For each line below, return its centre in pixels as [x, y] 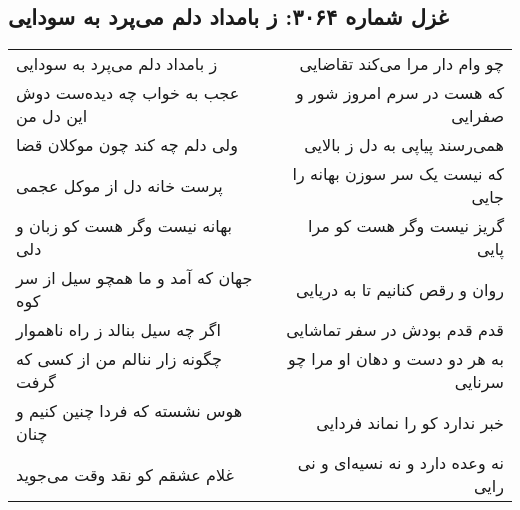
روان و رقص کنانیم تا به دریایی [400, 289]
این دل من [52, 116]
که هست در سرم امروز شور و [400, 93]
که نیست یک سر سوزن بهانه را [398, 174]
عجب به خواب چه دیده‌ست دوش [128, 93]
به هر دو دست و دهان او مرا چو [395, 359]
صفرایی [477, 116]
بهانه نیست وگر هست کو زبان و [124, 226]
